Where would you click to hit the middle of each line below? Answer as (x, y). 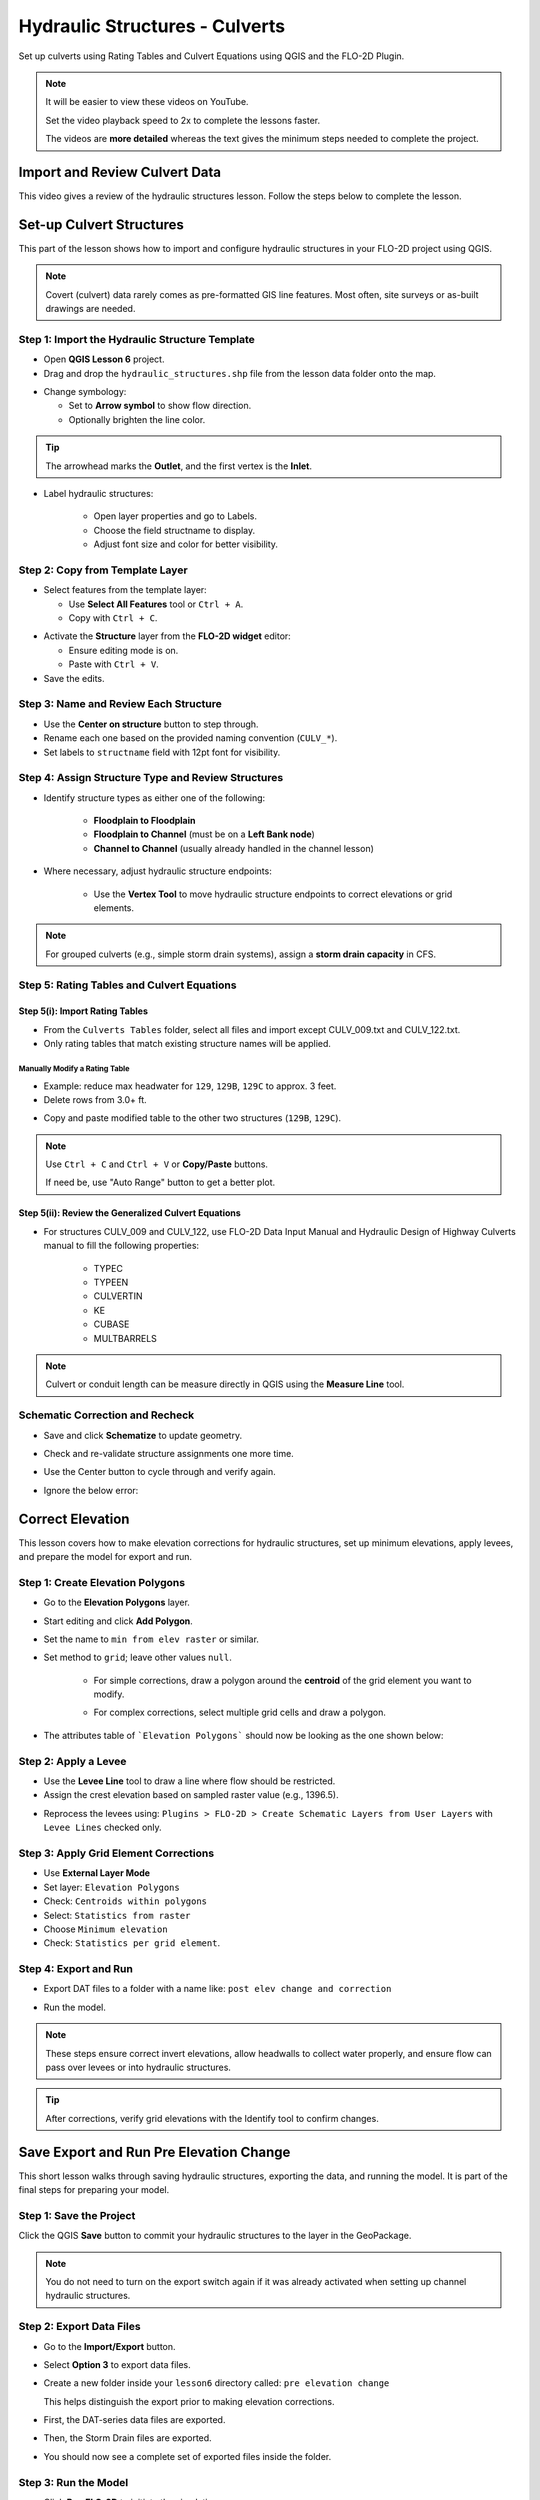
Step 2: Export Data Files (79, 2327)
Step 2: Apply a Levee (72, 1761)
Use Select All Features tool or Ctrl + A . (156, 604)
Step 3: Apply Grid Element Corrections (116, 1853)
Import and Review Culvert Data (120, 171)
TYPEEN (111, 1282)
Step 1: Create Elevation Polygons (101, 1582)
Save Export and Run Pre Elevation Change (154, 2151)
